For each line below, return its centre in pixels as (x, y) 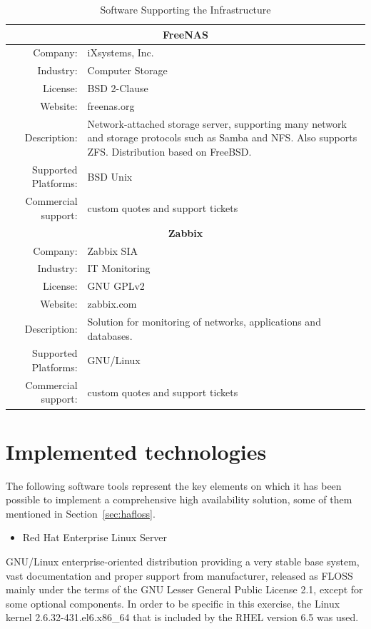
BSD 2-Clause (118, 88)
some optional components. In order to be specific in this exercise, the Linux (173, 603)
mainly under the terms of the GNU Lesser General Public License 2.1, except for (184, 589)
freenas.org (111, 105)
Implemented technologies (136, 451)
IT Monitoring (119, 268)
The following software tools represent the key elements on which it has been (174, 485)
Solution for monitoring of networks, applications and (204, 321)
